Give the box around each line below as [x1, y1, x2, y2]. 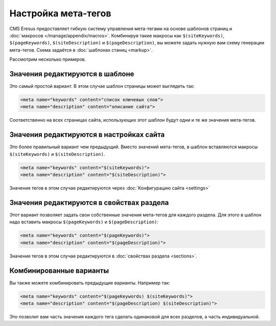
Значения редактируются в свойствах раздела [9, 198, 169, 207]
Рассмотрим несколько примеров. [9, 56, 86, 62]
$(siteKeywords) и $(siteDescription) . [9, 151, 105, 157]
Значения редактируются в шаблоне [9, 69, 134, 78]
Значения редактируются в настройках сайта [9, 130, 165, 139]
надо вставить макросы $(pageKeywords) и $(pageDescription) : [9, 219, 158, 225]
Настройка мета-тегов [9, 8, 111, 19]
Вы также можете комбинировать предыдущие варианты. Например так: [9, 280, 171, 286]
